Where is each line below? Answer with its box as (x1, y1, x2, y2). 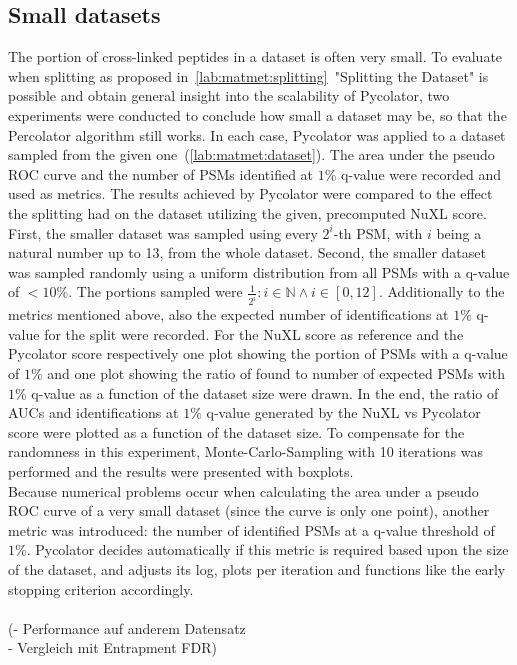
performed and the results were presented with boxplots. (8, 460, 354, 481)
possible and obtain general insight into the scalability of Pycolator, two (8, 85, 450, 106)
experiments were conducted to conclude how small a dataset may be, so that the (8, 104, 507, 125)
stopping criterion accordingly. (8, 578, 194, 599)
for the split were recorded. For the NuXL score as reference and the (44, 323, 464, 344)
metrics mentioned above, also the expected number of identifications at (8, 304, 449, 325)
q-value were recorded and (341, 163, 502, 184)
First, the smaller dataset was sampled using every (8, 222, 318, 243)
